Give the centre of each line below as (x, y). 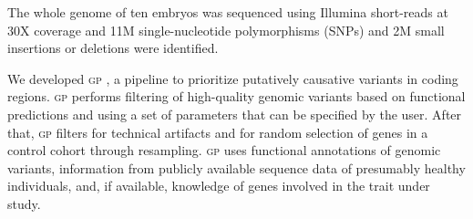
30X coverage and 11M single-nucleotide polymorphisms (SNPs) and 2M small (226, 30)
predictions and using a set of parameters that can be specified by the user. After (235, 114)
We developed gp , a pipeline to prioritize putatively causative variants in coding (233, 78)
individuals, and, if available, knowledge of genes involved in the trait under (219, 186)
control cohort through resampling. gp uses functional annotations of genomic (224, 150)
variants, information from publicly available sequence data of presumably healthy (236, 167)
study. (24, 203)
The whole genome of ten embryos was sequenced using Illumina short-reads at (228, 12)
